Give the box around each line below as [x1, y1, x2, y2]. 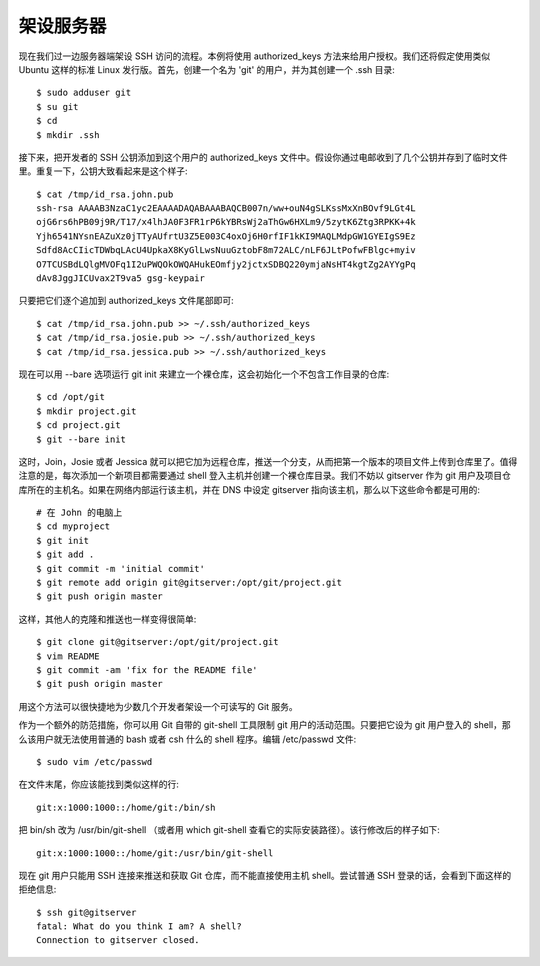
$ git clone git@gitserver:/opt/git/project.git [36, 636, 279, 648]
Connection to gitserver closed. [36, 935, 200, 946]
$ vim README [36, 650, 100, 662]
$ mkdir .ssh [36, 129, 100, 140]
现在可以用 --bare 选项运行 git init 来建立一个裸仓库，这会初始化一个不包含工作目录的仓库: [18, 368, 390, 380]
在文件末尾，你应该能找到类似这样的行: [18, 778, 180, 790]
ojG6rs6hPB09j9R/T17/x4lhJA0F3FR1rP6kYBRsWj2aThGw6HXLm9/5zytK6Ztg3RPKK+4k [36, 216, 416, 228]
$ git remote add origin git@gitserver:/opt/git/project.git [36, 577, 342, 589]
